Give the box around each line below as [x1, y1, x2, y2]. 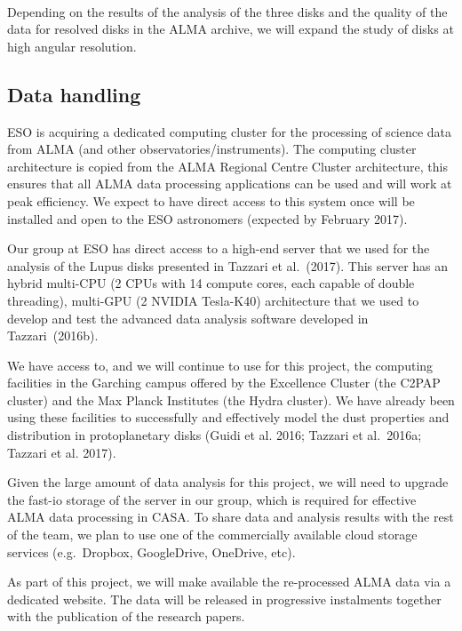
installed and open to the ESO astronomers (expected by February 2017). [7, 209, 408, 228]
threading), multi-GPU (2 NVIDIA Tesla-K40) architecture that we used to [7, 291, 419, 309]
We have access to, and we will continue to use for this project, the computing [7, 355, 434, 374]
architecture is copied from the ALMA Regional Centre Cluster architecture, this [7, 156, 448, 175]
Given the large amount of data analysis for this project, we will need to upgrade [7, 473, 449, 491]
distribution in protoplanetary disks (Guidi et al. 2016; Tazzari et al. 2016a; [7, 426, 422, 444]
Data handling [7, 80, 141, 108]
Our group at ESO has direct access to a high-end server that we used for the [7, 239, 430, 258]
